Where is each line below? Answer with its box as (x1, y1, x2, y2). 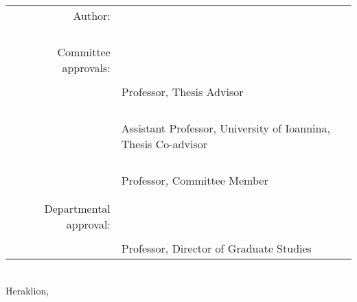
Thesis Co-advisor (121, 136, 207, 152)
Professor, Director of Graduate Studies (121, 240, 312, 256)
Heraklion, (5, 283, 49, 297)
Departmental (44, 200, 111, 216)
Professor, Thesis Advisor (121, 84, 244, 100)
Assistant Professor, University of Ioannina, (121, 120, 330, 136)
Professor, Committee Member (121, 172, 268, 188)
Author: (73, 8, 111, 23)
